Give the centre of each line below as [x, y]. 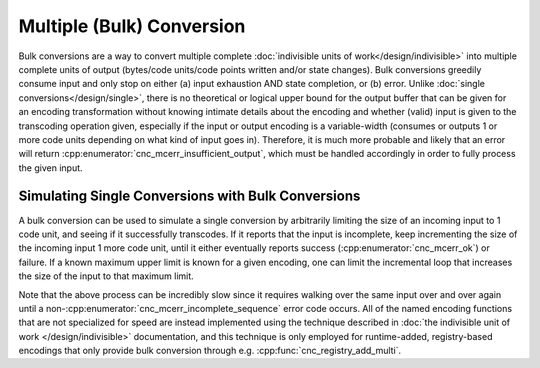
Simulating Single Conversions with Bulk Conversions [189, 196]
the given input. [51, 167]
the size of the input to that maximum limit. [106, 276]
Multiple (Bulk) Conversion [132, 26]
